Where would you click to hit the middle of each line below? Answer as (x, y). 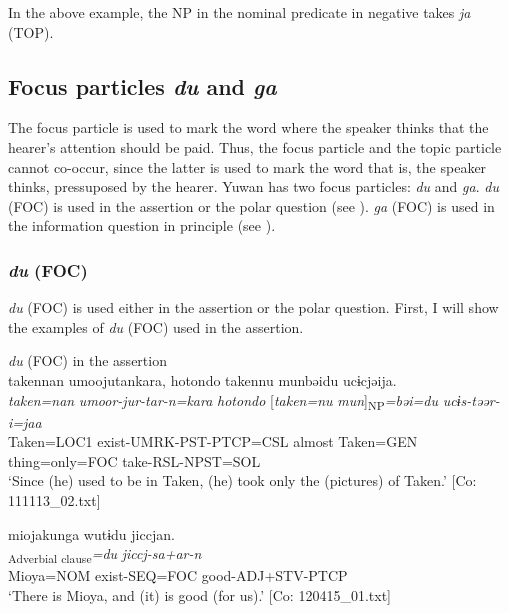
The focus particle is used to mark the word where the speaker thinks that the (248, 127)
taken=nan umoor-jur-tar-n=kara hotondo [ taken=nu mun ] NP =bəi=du (223, 401)
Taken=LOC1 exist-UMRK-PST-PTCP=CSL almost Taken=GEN (213, 441)
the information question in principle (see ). (142, 225)
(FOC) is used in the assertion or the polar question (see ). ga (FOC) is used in (251, 205)
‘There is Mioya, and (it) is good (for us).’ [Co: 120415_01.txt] (199, 594)
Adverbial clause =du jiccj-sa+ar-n (105, 555)
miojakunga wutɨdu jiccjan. (91, 533)
